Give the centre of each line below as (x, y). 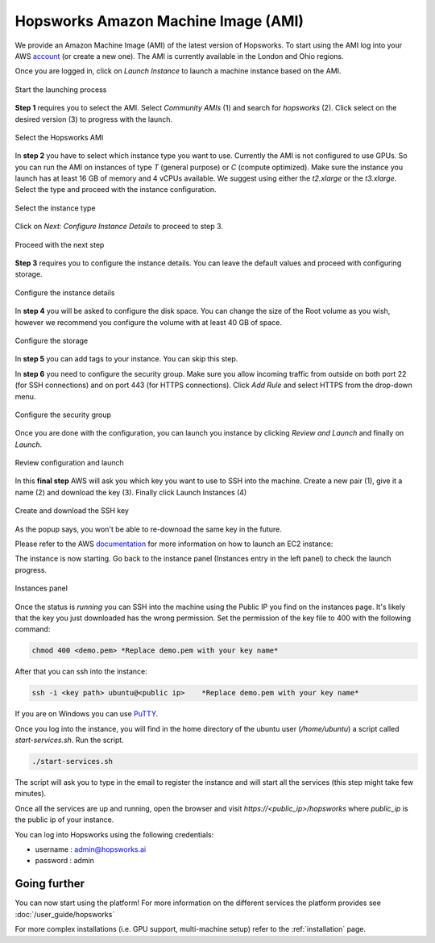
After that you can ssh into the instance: (81, 672)
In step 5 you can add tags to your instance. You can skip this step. (126, 359)
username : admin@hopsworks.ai (91, 849)
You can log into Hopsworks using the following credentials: (114, 834)
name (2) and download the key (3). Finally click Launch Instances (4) (131, 492)
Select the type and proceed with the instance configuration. (116, 190)
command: (33, 629)
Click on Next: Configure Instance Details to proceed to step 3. (119, 227)
